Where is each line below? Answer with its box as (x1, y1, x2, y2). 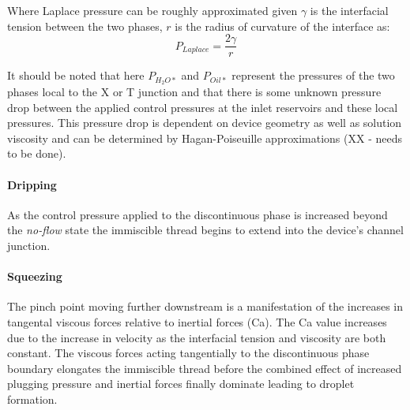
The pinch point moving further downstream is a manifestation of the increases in (7, 298, 404, 315)
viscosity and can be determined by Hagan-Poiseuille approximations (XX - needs (7, 129, 402, 146)
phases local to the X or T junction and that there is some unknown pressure (7, 84, 382, 100)
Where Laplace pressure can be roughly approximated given (7, 2, 298, 18)
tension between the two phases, (7, 17, 163, 34)
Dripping (7, 176, 57, 192)
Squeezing (7, 268, 62, 285)
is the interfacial (310, 2, 389, 18)
